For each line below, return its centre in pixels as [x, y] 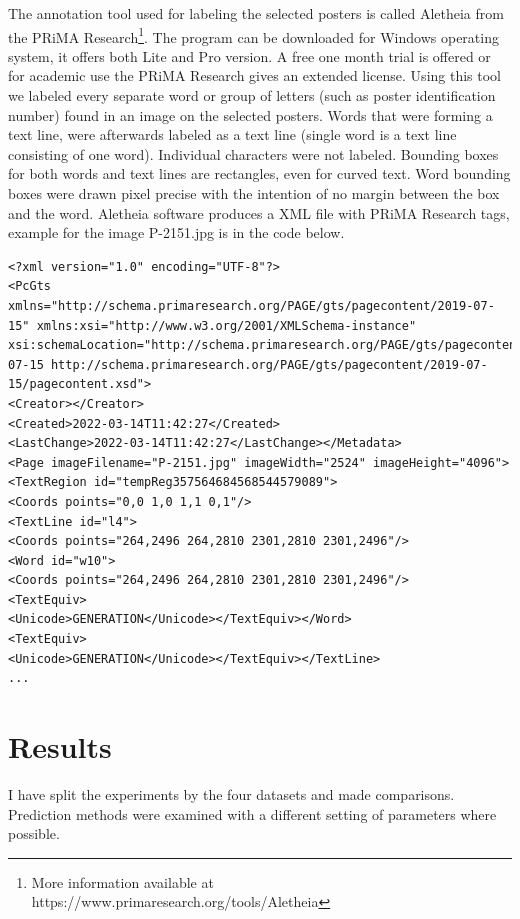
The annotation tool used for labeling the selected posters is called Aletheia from [256, 13]
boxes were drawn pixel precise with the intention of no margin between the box [254, 193]
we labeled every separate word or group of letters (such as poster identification [252, 95]
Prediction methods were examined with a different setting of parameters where [252, 813]
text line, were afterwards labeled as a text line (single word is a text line [232, 134]
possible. [34, 833]
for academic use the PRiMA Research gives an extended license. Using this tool [255, 75]
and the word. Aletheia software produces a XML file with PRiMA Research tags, [259, 212]
